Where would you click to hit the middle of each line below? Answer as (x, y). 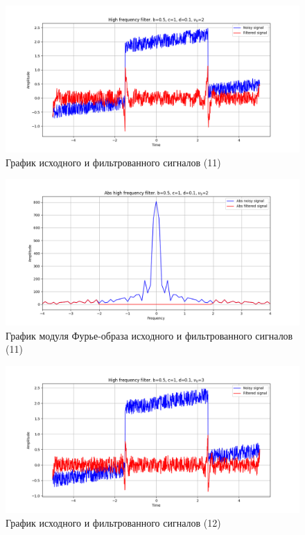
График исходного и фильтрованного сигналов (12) (113, 522)
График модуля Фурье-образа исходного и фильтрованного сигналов (149, 335)
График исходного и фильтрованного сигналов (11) (113, 162)
